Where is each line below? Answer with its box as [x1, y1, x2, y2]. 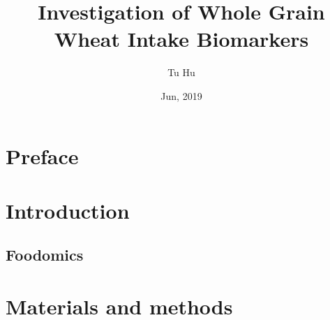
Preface [6, 141, 79, 170]
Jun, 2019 [160, 88, 202, 103]
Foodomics [6, 244, 84, 266]
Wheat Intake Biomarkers [54, 24, 309, 53]
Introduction [6, 196, 130, 224]
